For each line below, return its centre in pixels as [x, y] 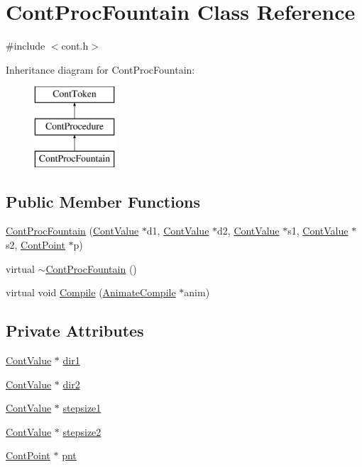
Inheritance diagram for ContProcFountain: [100, 69]
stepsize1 [82, 408]
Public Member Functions [103, 201]
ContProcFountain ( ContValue [72, 231]
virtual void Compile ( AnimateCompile [91, 292]
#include [26, 46]
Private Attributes [75, 331]
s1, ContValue [318, 231]
